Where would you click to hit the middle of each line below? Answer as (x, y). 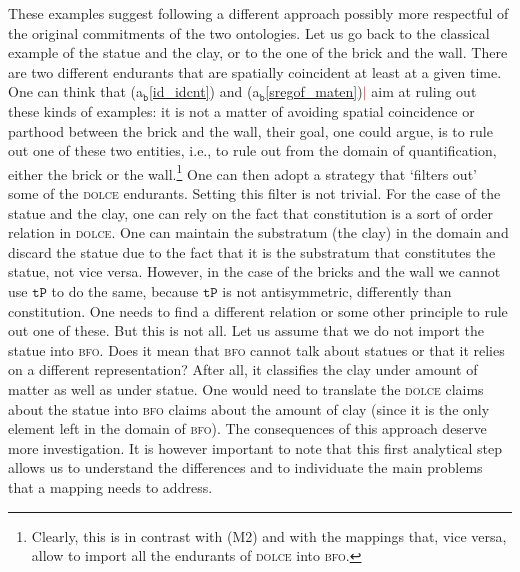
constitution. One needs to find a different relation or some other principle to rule (258, 310)
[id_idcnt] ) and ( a (204, 91)
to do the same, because (125, 290)
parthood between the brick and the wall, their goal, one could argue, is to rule (250, 130)
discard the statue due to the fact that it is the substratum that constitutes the (252, 251)
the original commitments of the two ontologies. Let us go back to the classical (249, 32)
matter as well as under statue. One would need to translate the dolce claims (246, 388)
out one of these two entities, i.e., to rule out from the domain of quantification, (252, 150)
